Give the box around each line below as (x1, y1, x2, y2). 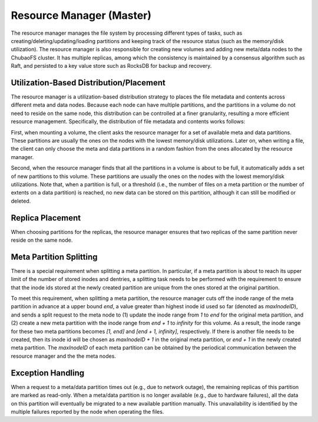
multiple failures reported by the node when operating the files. (11, 408, 164, 415)
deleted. (11, 197, 31, 205)
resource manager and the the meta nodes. (11, 352, 116, 360)
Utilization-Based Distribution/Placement (11, 77, 166, 88)
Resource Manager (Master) (11, 9, 152, 22)
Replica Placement (11, 213, 81, 223)
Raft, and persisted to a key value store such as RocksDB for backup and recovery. (11, 62, 212, 70)
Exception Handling (11, 368, 85, 378)
